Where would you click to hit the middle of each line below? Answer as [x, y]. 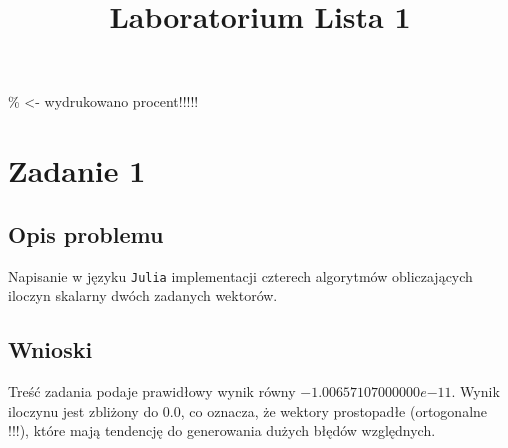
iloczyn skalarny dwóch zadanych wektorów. [143, 295]
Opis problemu [86, 233]
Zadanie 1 [77, 170]
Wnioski [50, 349]
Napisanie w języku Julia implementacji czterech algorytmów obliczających [240, 275]
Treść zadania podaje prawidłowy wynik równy [152, 391]
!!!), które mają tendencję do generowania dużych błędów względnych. [222, 430]
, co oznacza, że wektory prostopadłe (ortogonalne [334, 410]
